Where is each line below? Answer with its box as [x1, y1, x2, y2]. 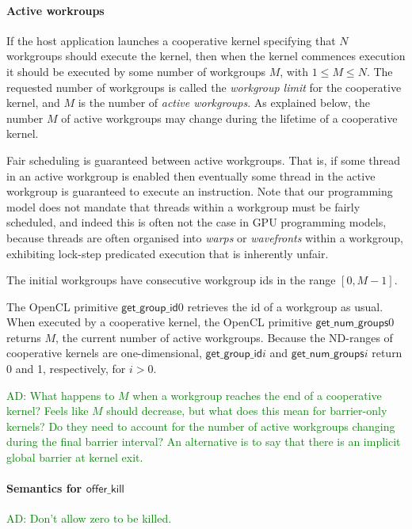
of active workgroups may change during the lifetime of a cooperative [61, 109, 398, 126]
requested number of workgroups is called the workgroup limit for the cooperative [6, 78, 402, 95]
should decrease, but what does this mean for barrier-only [106, 402, 387, 419]
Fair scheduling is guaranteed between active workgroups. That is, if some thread [6, 151, 400, 168]
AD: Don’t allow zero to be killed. [6, 510, 172, 527]
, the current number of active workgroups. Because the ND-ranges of [55, 329, 393, 345]
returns [6, 329, 41, 345]
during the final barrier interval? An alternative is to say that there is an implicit [6, 433, 401, 450]
